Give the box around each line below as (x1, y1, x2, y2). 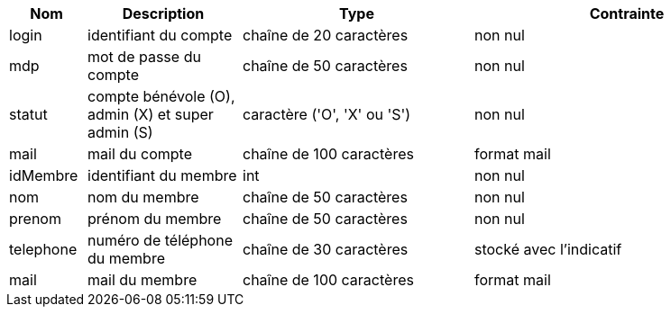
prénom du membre (87, 210, 222, 228)
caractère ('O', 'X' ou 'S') (243, 105, 411, 123)
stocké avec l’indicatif (474, 240, 622, 258)
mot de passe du (87, 48, 201, 66)
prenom (9, 210, 61, 228)
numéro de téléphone (87, 231, 233, 249)
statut (9, 105, 48, 123)
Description (122, 4, 205, 22)
